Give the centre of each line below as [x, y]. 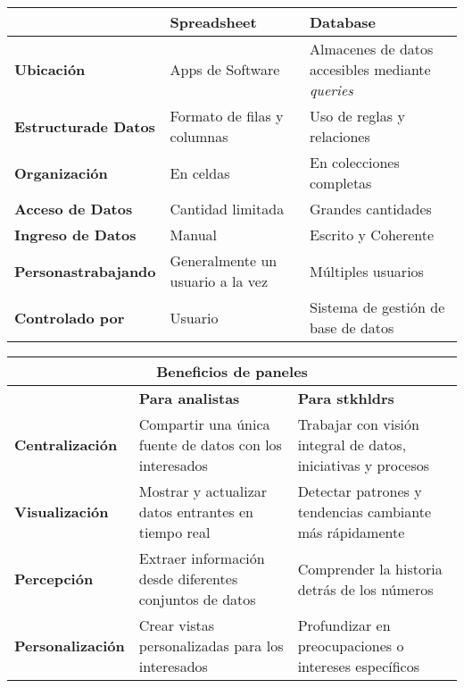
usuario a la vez [219, 281]
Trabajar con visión [358, 424]
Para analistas [189, 398]
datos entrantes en [196, 512]
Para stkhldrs [346, 398]
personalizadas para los [211, 646]
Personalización [70, 646]
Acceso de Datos [74, 209]
